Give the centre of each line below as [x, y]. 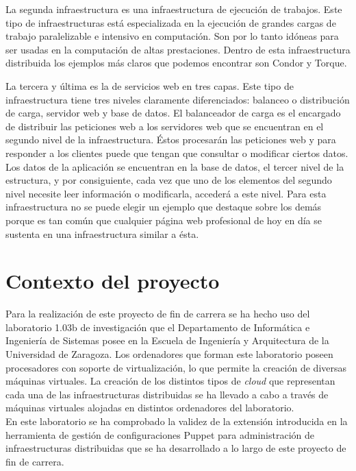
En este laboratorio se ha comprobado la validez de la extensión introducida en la [177, 421]
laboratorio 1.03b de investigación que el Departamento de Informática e [158, 327]
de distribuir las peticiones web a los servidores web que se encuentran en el [165, 126]
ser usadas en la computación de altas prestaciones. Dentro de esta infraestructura [178, 49]
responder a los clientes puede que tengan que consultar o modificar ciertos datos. [177, 153]
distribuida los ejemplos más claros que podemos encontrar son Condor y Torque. [176, 63]
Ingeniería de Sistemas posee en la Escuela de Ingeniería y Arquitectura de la [167, 340]
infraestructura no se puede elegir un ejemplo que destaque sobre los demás [164, 207]
